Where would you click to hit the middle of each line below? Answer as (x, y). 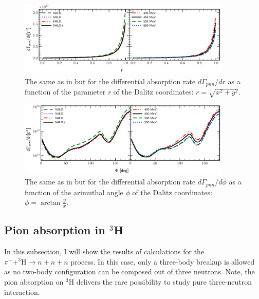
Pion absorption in (55, 230)
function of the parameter (65, 92)
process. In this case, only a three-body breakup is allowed (163, 261)
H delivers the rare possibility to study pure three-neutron (160, 281)
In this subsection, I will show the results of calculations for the (104, 251)
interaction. (22, 292)
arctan (50, 203)
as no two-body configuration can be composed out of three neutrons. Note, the (129, 272)
